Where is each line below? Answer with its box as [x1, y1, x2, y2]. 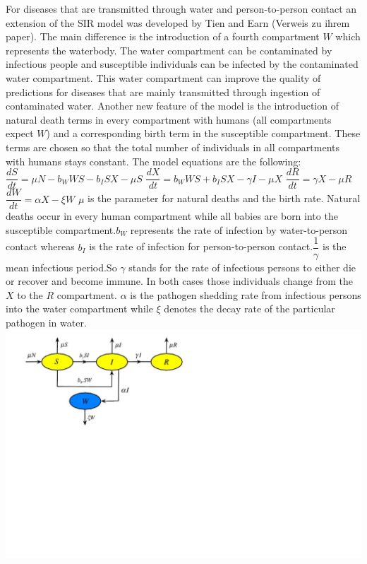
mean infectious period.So [6, 259, 117, 274]
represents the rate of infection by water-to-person [130, 222, 348, 237]
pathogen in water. [6, 315, 87, 329]
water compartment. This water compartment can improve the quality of [6, 70, 321, 85]
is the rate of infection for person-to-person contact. [89, 239, 313, 254]
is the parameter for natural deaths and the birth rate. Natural [87, 191, 361, 206]
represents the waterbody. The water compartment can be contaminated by [6, 42, 332, 57]
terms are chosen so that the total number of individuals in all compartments [6, 139, 340, 154]
